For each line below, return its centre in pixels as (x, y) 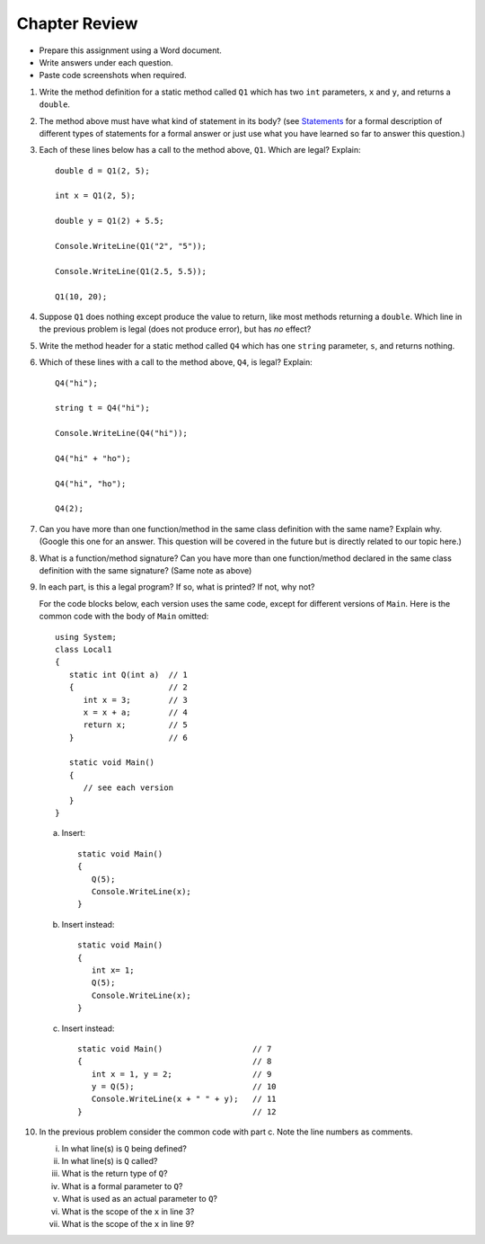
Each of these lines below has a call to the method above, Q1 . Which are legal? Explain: (200, 150)
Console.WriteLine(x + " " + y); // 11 (184, 1099)
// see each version (128, 788)
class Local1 (84, 649)
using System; (86, 637)
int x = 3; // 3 (136, 700)
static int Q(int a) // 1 (128, 675)
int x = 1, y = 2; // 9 (181, 1074)
